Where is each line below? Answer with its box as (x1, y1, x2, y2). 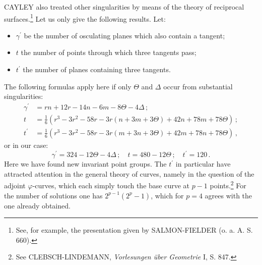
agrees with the (205, 190, 252, 200)
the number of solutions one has (4, 190, 103, 200)
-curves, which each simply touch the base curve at (32, 180, 189, 190)
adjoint (4, 180, 26, 190)
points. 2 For (210, 179, 246, 190)
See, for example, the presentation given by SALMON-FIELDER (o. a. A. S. (16, 225, 253, 235)
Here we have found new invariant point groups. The (4, 158, 167, 169)
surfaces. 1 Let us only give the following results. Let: (4, 12, 166, 24)
